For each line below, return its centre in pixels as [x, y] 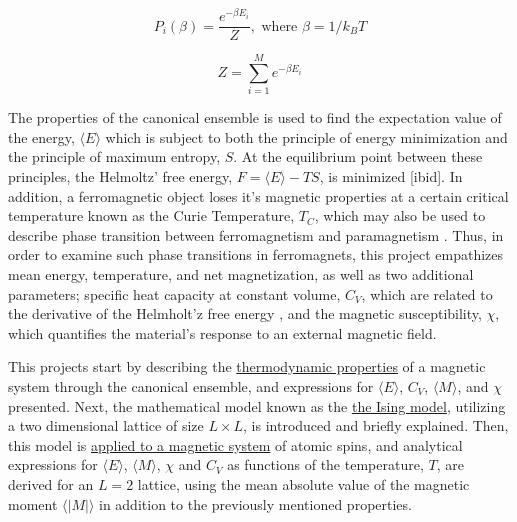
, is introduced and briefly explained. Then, [376, 425]
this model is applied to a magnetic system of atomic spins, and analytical [235, 444]
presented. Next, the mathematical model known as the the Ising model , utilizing [257, 405]
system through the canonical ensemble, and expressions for [191, 385]
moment [33, 503]
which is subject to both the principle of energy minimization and [306, 136]
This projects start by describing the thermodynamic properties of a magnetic [247, 366]
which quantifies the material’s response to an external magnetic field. [222, 332]
